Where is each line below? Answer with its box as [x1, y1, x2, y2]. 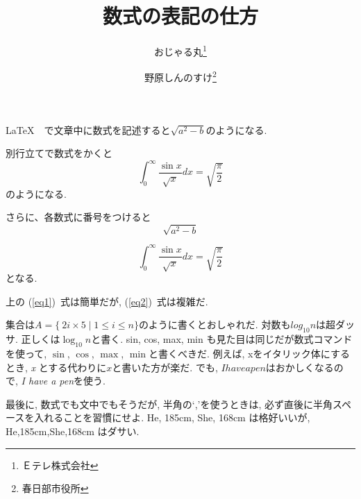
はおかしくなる [265, 360, 334, 374]
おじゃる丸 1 [154, 42, 207, 58]
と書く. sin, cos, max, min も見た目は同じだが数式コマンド [91, 332, 353, 346]
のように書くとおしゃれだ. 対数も [138, 317, 291, 332]
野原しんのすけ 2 [144, 68, 217, 85]
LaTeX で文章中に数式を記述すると [6, 122, 171, 137]
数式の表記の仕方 [102, 1, 258, 30]
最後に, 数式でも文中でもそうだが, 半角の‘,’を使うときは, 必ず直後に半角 [6, 396, 333, 411]
